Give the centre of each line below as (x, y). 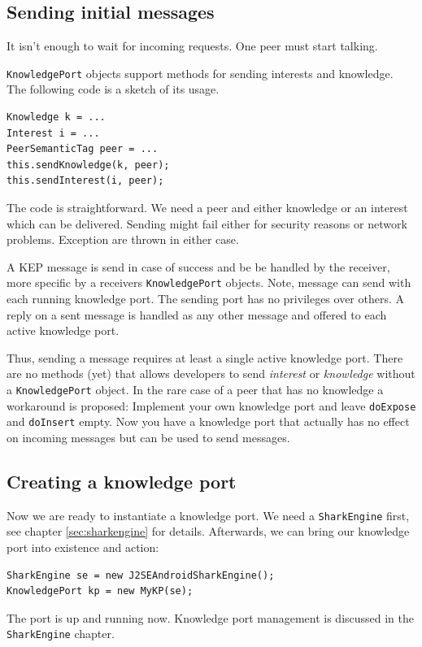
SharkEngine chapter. (61, 634)
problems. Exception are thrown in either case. (123, 239)
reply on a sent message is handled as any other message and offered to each (197, 314)
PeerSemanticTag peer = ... (83, 149)
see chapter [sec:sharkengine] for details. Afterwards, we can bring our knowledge (208, 531)
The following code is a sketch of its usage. (113, 89)
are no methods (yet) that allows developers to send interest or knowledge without (211, 373)
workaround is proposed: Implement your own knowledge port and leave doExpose (211, 405)
